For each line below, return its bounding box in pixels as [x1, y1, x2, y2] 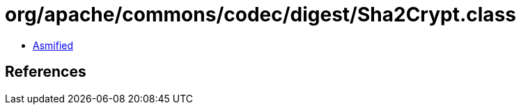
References [5, 63, 86, 81]
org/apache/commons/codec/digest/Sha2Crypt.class [5, 3, 516, 26]
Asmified [33, 39, 74, 51]
